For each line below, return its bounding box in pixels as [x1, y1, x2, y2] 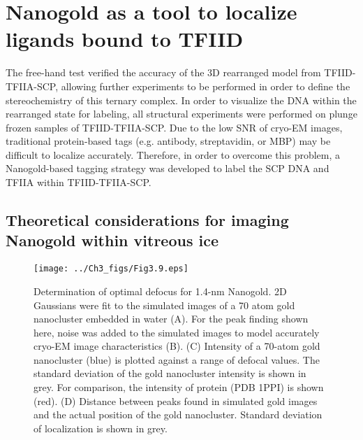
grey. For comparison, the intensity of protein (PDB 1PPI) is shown [34, 380, 324, 395]
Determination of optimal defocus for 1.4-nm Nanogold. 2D [34, 283, 287, 298]
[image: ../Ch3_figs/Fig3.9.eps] [34, 264, 188, 274]
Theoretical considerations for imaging [6, 209, 289, 231]
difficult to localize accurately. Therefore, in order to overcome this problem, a [6, 147, 341, 162]
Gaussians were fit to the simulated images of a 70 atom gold [34, 297, 295, 312]
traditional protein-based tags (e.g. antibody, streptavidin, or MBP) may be [6, 134, 331, 148]
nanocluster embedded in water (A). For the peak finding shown [34, 311, 309, 326]
